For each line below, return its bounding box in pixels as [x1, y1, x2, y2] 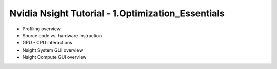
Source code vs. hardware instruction [22, 32, 102, 38]
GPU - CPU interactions [22, 40, 73, 46]
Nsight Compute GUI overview [22, 54, 87, 60]
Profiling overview [22, 26, 61, 32]
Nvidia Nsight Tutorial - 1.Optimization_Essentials [9, 8, 225, 19]
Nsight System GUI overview [22, 47, 83, 53]
